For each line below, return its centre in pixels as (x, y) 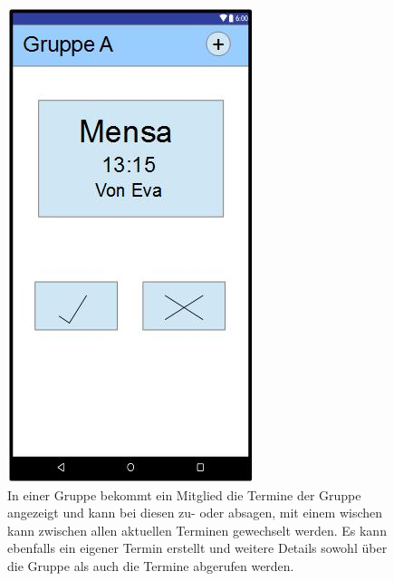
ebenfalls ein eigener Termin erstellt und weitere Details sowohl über (197, 548)
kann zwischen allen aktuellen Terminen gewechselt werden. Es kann (197, 530)
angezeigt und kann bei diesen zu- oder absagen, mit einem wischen (195, 513)
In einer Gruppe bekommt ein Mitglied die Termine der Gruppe (184, 494)
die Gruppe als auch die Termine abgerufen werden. (151, 565)
